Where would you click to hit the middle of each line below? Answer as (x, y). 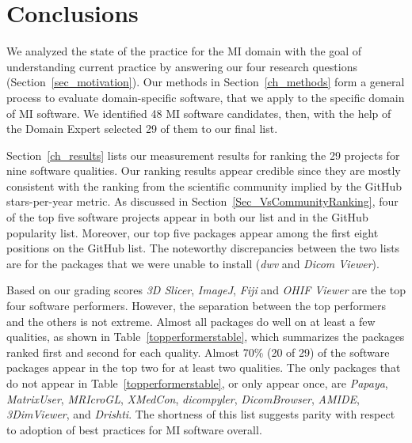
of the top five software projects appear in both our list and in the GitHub (187, 217)
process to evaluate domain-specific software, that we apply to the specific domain (206, 97)
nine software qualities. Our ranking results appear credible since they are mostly (204, 170)
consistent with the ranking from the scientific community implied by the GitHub (204, 186)
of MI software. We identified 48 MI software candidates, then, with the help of (199, 113)
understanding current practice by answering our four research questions (182, 66)
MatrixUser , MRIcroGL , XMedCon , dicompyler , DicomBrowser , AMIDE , (183, 398)
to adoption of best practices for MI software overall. (134, 429)
